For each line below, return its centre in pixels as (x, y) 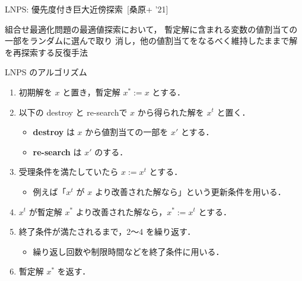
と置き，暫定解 (91, 92)
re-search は (57, 151)
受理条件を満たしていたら (69, 172)
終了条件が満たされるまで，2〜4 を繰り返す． (107, 231)
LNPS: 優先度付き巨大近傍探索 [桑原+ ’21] (87, 9)
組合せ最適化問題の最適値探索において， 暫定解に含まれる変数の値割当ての (151, 29)
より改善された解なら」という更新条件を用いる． (190, 191)
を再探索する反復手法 (46, 52)
